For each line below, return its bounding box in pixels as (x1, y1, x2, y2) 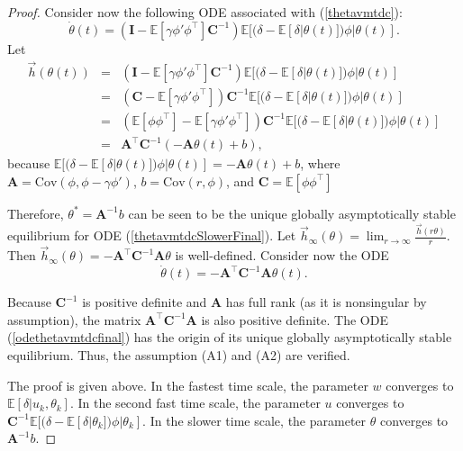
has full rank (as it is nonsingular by (225, 293, 427, 311)
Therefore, (7, 203, 64, 222)
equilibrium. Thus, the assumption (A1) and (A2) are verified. (7, 346, 350, 365)
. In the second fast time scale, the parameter (69, 393, 321, 412)
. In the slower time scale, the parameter (142, 410, 367, 429)
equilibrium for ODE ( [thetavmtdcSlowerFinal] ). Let (7, 226, 296, 245)
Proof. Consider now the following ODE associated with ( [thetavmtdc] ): (7, 3, 403, 21)
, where (300, 154, 340, 173)
